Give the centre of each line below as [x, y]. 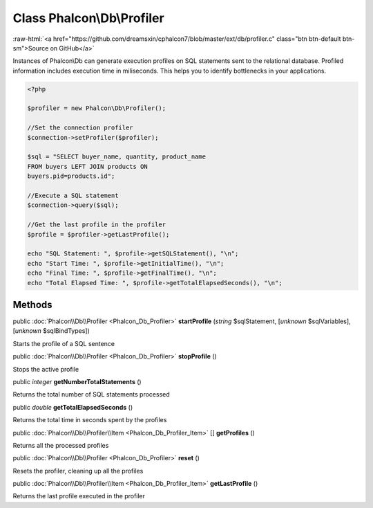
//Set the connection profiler [80, 128]
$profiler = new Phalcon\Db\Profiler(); [96, 108]
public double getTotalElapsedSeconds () [73, 407]
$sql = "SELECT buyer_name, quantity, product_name [117, 157]
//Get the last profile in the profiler [96, 225]
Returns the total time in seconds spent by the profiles [90, 420]
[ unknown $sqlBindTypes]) [51, 331]
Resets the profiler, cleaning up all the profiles [78, 471]
